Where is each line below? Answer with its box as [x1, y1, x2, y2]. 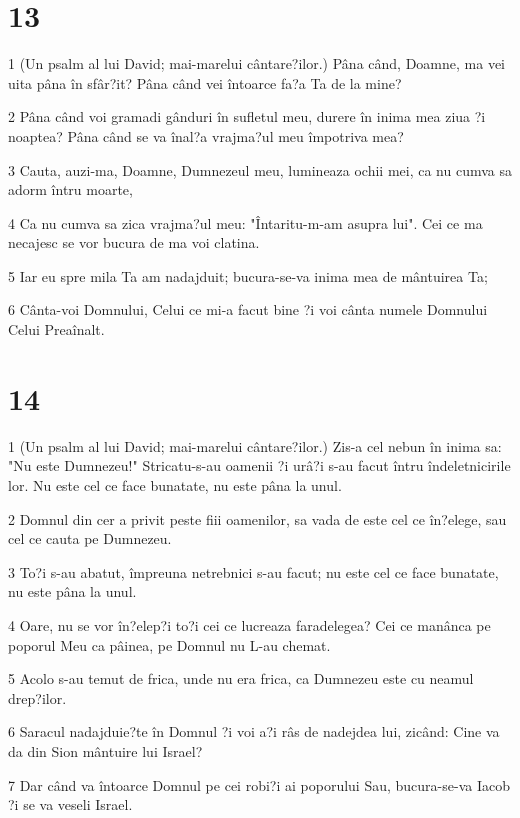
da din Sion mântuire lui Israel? [8, 740, 203, 761]
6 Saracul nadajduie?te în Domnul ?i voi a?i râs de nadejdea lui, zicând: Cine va [8, 721, 500, 742]
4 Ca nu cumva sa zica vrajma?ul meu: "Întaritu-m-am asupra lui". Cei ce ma [8, 212, 483, 233]
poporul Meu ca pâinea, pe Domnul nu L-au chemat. [8, 634, 331, 655]
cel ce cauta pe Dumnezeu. [8, 528, 172, 549]
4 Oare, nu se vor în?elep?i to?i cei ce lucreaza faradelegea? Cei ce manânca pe [8, 614, 491, 635]
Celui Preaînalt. [8, 319, 105, 340]
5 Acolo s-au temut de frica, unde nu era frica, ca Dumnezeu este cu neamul [8, 668, 474, 689]
